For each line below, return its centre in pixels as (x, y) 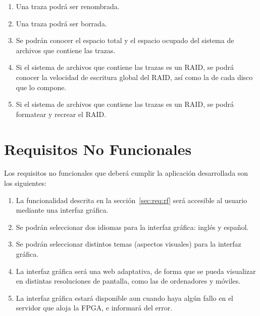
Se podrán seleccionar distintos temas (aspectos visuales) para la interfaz (128, 244)
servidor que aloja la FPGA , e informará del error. (94, 308)
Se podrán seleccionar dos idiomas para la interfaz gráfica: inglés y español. (132, 227)
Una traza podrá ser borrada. (61, 23)
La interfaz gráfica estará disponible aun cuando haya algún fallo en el (125, 298)
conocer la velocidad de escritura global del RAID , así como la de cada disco (134, 77)
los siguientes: (25, 183)
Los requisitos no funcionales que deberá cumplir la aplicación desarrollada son (126, 173)
